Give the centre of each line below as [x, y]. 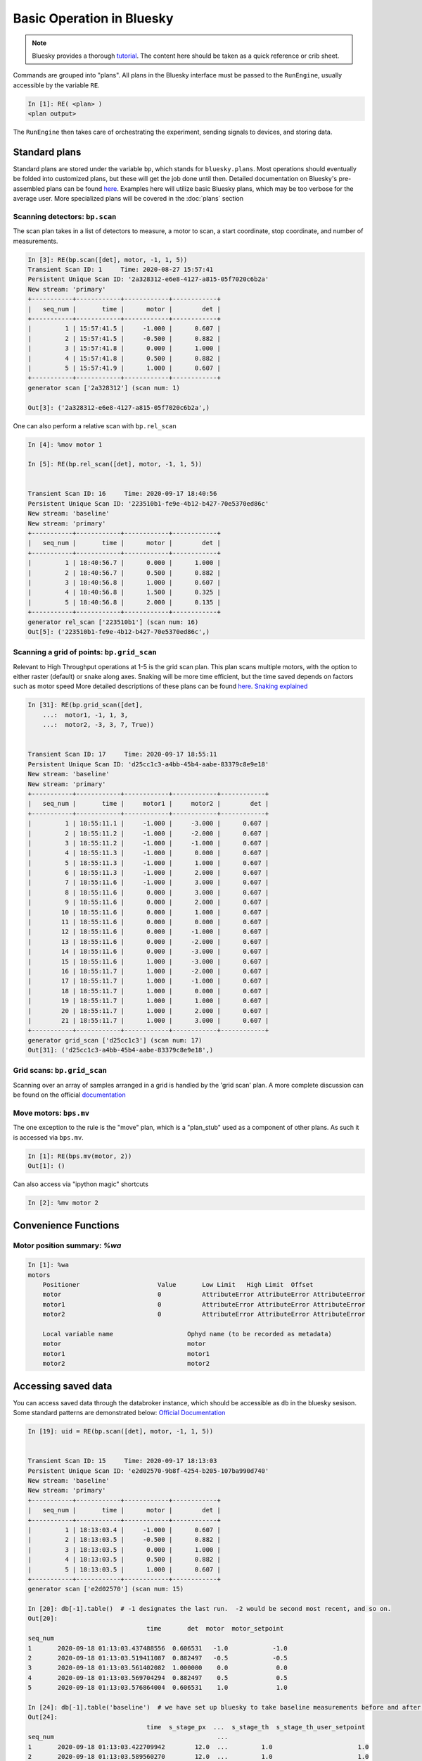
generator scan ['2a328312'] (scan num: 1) [104, 388]
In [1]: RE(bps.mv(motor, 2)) [80, 1156]
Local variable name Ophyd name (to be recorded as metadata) [187, 1334]
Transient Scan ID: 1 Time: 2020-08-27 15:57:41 [121, 270]
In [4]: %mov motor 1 [65, 444]
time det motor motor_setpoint [215, 1628]
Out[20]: [43, 1619]
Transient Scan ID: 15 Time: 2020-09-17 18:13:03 [122, 1461]
